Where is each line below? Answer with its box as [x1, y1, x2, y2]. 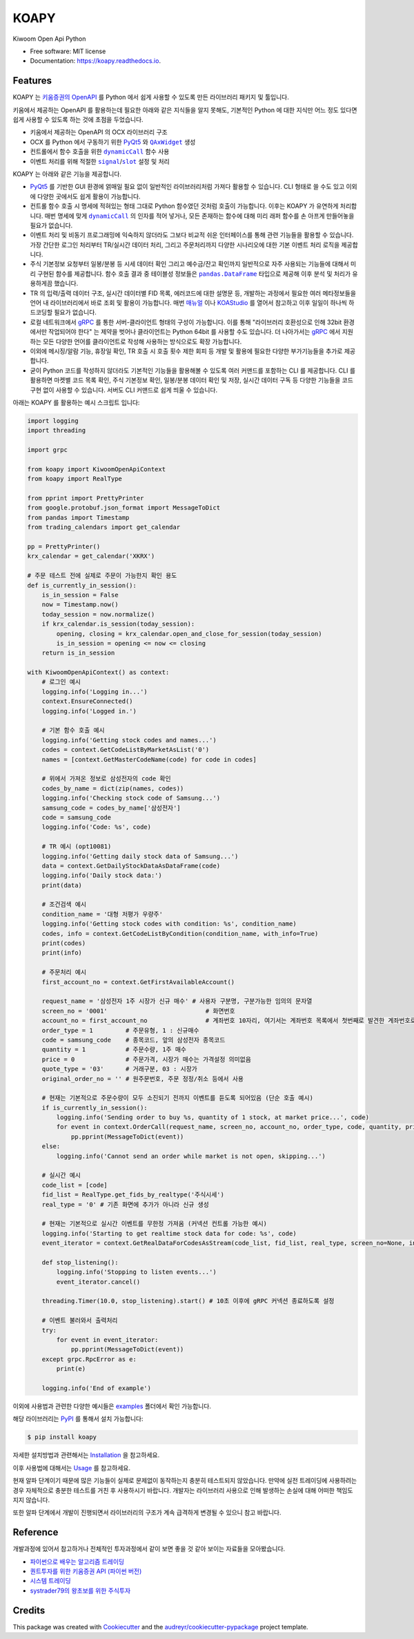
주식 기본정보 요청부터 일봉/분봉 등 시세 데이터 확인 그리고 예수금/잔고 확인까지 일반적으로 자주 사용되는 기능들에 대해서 [30, 260, 349, 268]
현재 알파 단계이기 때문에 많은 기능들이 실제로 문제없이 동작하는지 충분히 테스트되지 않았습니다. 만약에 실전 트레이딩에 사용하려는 [12, 1477, 357, 1485]
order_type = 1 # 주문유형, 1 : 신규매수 [41, 1027, 199, 1034]
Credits [12, 1604, 46, 1616]
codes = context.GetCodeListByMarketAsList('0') [41, 746, 210, 753]
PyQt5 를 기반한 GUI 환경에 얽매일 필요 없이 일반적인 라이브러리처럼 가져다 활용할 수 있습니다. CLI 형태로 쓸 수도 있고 [30, 182, 345, 191]
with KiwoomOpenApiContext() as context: [27, 668, 170, 677]
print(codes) [41, 939, 86, 947]
